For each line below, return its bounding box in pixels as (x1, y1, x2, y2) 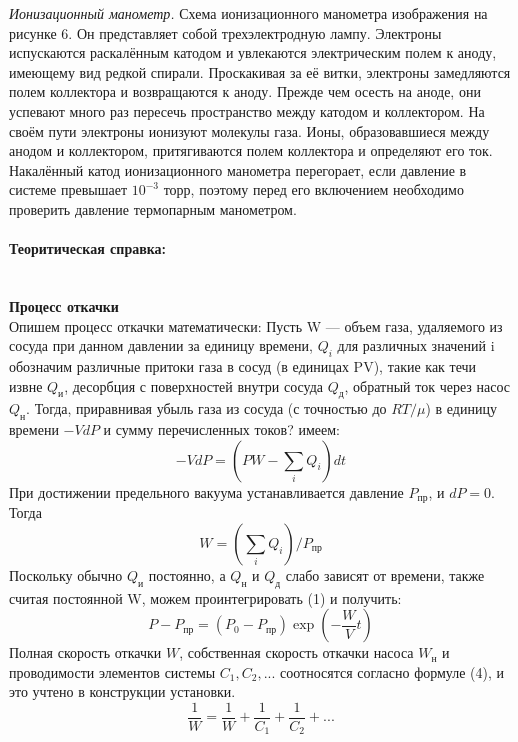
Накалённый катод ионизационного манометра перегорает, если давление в (9, 159, 467, 180)
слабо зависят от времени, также (285, 564, 485, 585)
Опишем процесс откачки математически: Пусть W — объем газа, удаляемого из (9, 315, 503, 336)
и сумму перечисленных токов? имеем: (103, 419, 340, 440)
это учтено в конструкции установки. (9, 681, 236, 702)
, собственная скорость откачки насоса (179, 642, 414, 663)
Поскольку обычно (9, 564, 123, 585)
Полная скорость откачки (9, 642, 162, 663)
